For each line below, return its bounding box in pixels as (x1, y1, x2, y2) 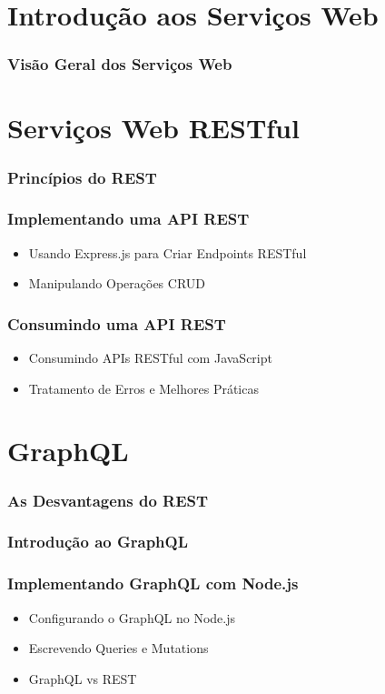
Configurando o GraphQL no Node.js (28, 608, 236, 627)
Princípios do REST (7, 166, 157, 188)
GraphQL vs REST (28, 669, 137, 688)
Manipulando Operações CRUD (28, 274, 205, 293)
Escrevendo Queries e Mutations (28, 639, 209, 658)
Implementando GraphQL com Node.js (7, 572, 299, 595)
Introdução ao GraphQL (7, 530, 189, 553)
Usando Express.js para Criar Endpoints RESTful (28, 243, 307, 262)
